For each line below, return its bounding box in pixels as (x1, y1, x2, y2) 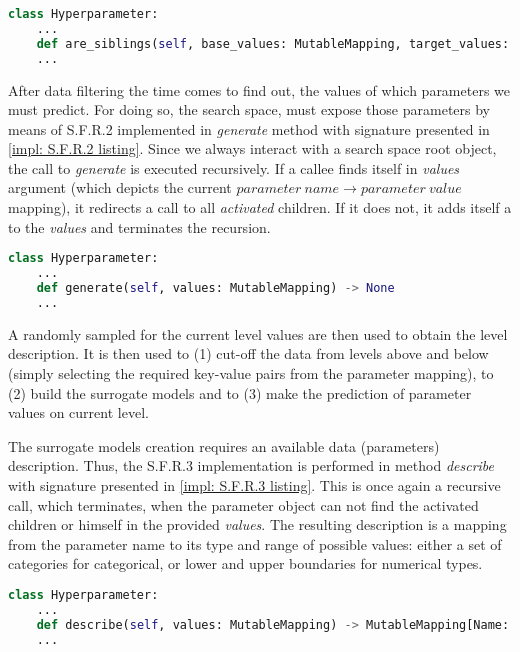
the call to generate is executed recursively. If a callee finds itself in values (8, 157, 460, 178)
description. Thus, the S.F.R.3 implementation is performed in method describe (8, 455, 495, 476)
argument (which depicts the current (8, 177, 232, 198)
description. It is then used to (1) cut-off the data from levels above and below (8, 343, 489, 364)
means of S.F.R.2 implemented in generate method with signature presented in (8, 118, 490, 139)
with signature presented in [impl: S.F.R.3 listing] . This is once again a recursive (8, 474, 501, 495)
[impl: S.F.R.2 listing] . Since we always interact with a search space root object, (8, 138, 497, 159)
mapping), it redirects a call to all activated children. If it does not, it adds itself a (8, 197, 512, 218)
